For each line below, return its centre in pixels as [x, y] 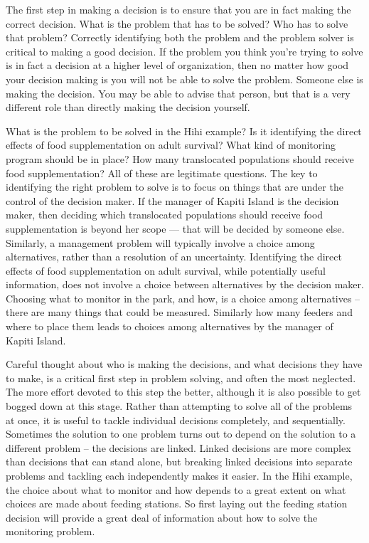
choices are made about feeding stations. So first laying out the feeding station [177, 504]
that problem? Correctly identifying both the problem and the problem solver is [180, 37]
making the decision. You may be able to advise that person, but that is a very [178, 93]
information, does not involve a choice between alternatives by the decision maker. [185, 284]
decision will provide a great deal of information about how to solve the [162, 517]
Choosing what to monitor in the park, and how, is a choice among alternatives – [183, 298]
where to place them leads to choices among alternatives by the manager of [170, 326]
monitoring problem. [50, 531]
